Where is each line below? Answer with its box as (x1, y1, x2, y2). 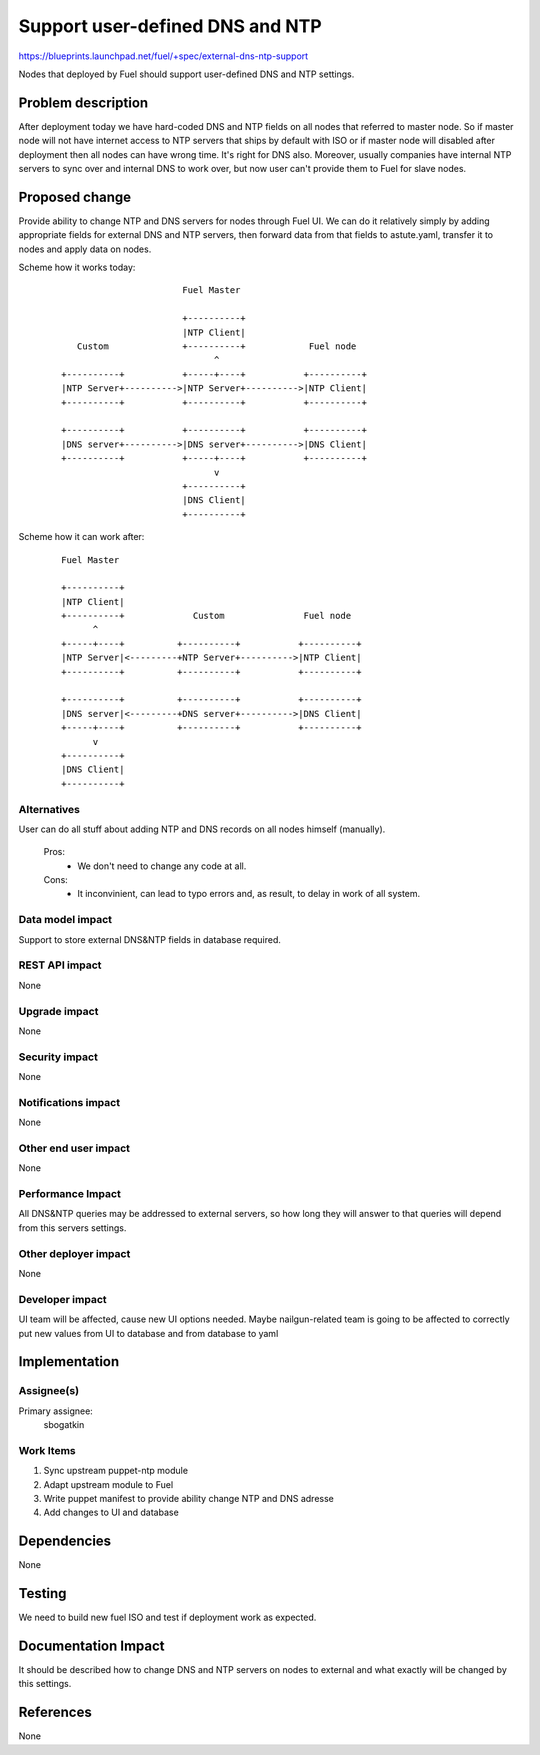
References (18, 1704, 92, 1721)
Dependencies (18, 1533, 112, 1550)
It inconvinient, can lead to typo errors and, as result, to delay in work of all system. (77, 888, 421, 900)
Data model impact (18, 913, 113, 927)
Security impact (18, 1050, 99, 1064)
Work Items (18, 1443, 76, 1457)
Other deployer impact (18, 1246, 131, 1260)
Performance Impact (18, 1187, 122, 1201)
